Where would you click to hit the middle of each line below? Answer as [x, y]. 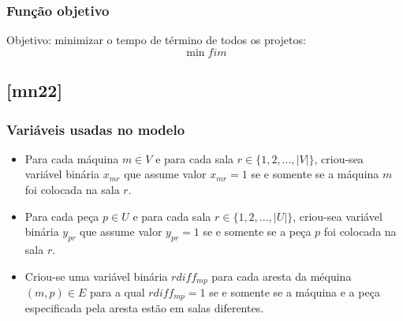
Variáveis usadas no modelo [96, 129]
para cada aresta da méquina [282, 276]
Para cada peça [62, 216]
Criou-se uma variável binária [96, 276]
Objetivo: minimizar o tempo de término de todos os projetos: [156, 40]
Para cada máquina [72, 158]
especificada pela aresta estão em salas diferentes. [144, 308]
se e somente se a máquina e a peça [295, 292]
